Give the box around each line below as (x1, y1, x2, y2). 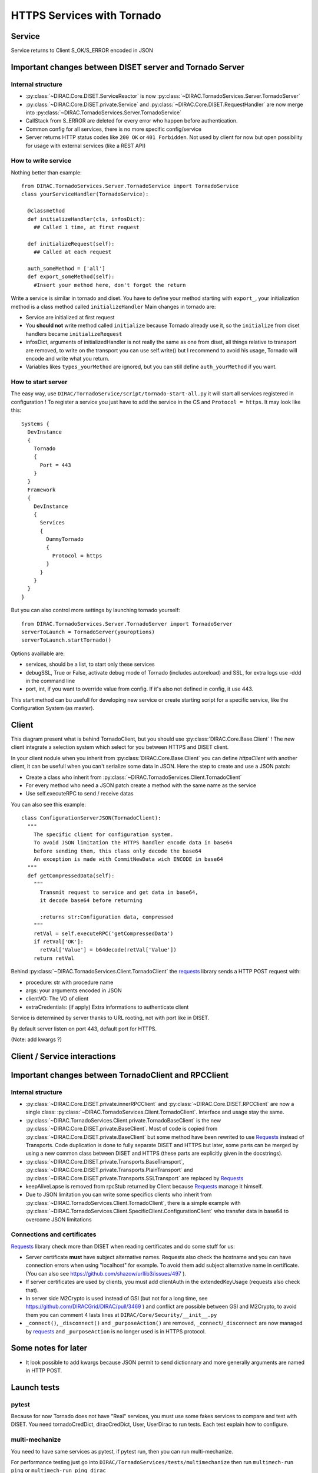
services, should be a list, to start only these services (25, 660, 155, 668)
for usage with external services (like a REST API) (25, 142, 146, 149)
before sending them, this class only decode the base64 (33, 847, 201, 854)
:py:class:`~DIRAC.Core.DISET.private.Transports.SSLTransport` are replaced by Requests (25, 1174, 244, 1181)
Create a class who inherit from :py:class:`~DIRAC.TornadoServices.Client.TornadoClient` (25, 774, 242, 781)
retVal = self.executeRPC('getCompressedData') (33, 930, 174, 937)
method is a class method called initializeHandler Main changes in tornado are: (11, 303, 216, 310)
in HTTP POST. (25, 1367, 62, 1374)
